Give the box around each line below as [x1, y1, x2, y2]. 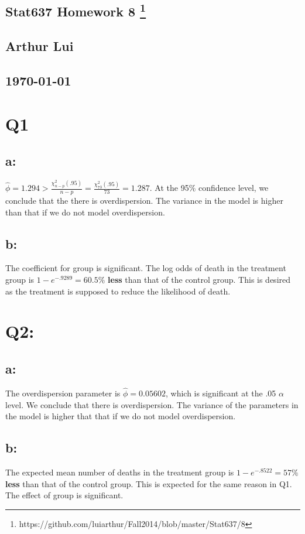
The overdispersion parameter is [5, 386, 121, 399]
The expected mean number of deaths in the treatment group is [5, 465, 234, 478]
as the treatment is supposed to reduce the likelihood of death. [5, 285, 231, 297]
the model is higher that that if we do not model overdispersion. [5, 410, 236, 422]
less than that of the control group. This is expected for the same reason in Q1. [5, 477, 292, 489]
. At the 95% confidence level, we [149, 182, 269, 194]
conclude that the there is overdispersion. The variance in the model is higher [5, 194, 283, 206]
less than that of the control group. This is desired [108, 273, 291, 285]
